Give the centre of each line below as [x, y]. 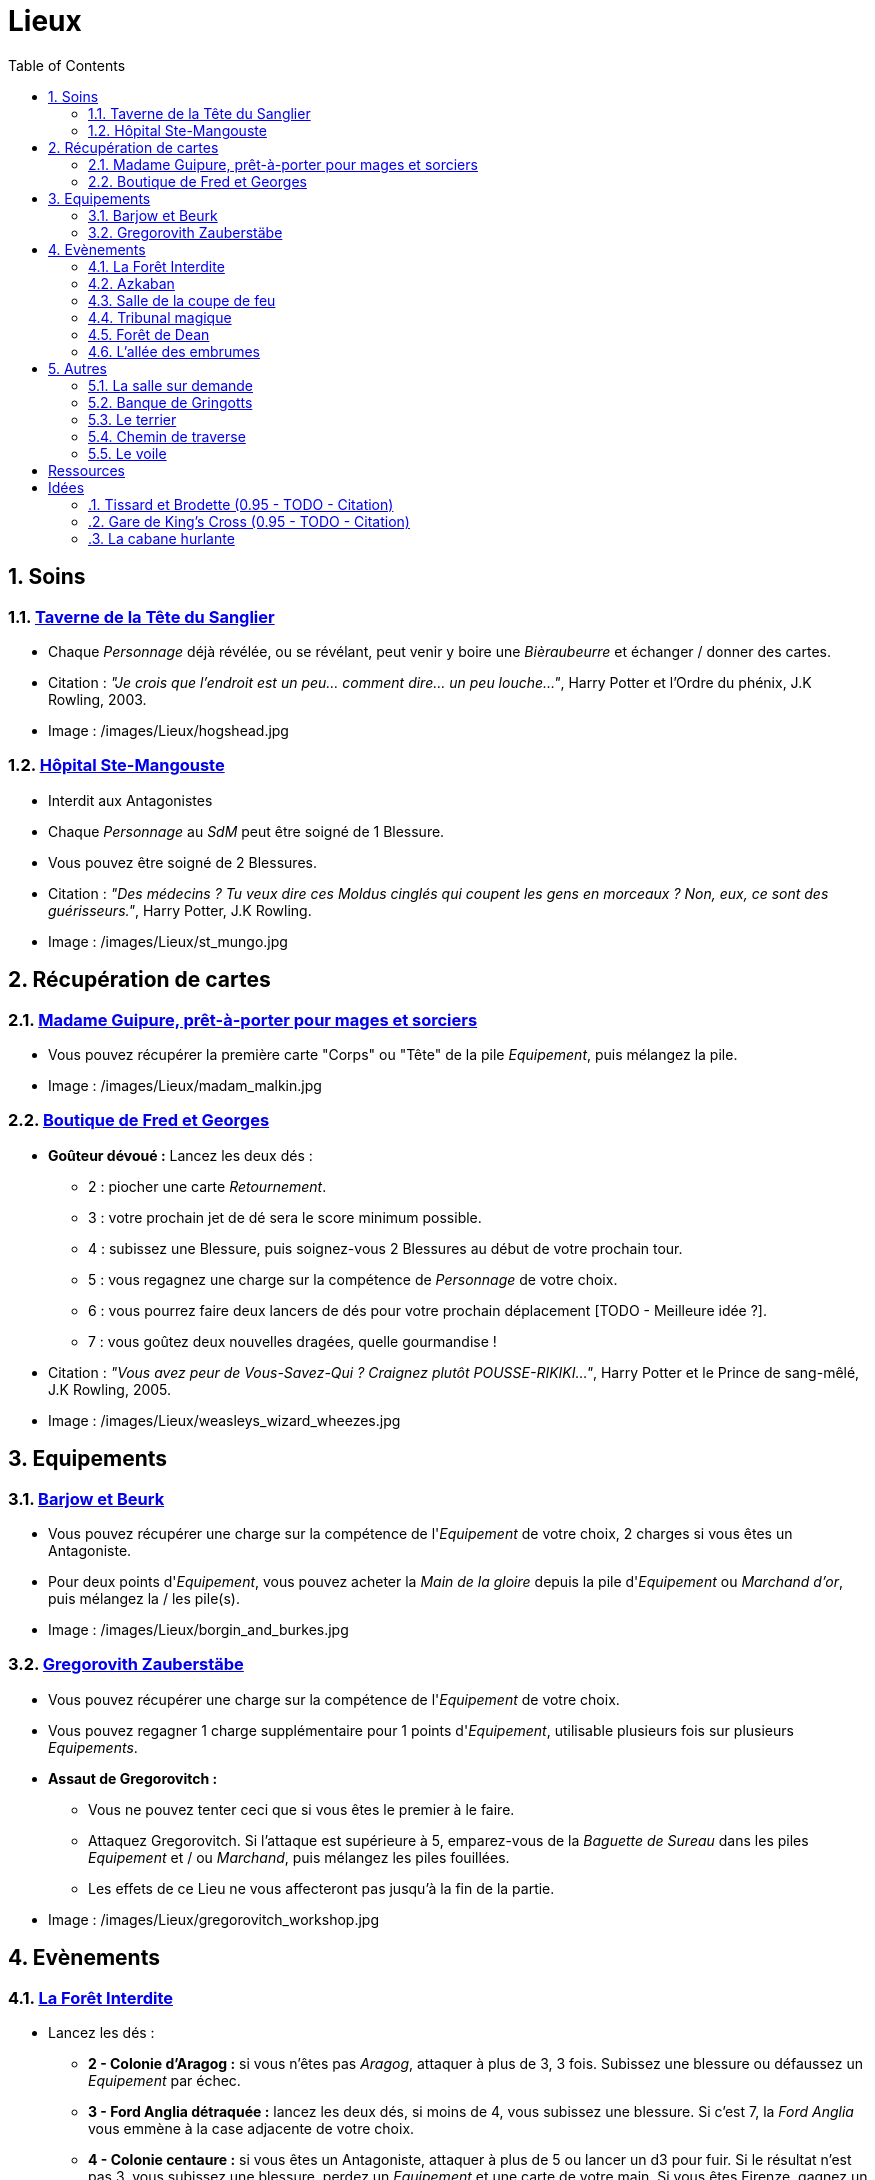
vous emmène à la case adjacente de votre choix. [251, 2128]
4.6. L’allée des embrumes [174, 351]
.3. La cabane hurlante [161, 538]
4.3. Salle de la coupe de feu [182, 300]
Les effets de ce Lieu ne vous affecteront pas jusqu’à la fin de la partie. [321, 1888]
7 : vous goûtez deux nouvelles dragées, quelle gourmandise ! [292, 1341]
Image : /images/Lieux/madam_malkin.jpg [185, 1085]
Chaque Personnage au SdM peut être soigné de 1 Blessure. [246, 831]
